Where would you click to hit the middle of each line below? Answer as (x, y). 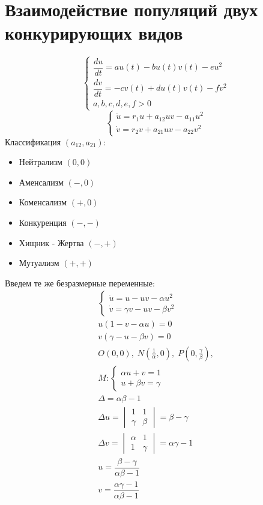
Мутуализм (39, 263)
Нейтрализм (41, 162)
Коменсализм (43, 202)
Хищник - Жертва (51, 242)
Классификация (33, 141)
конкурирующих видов (94, 33)
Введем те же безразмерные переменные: (80, 283)
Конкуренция (43, 222)
